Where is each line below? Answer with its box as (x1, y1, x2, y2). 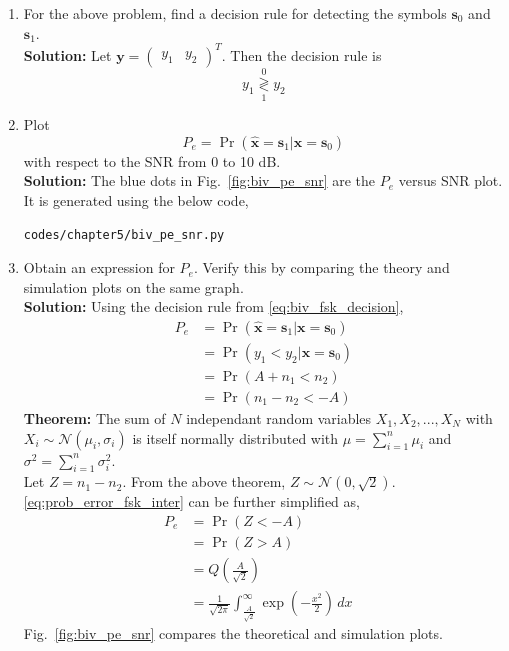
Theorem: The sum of (23, 408, 166, 428)
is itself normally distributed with (132, 427, 339, 448)
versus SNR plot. (398, 170, 503, 191)
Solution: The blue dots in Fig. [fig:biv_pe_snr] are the (23, 170, 376, 191)
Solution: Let (23, 44, 112, 65)
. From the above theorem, (122, 471, 286, 492)
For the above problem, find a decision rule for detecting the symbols (23, 3, 447, 23)
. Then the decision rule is (221, 44, 382, 65)
